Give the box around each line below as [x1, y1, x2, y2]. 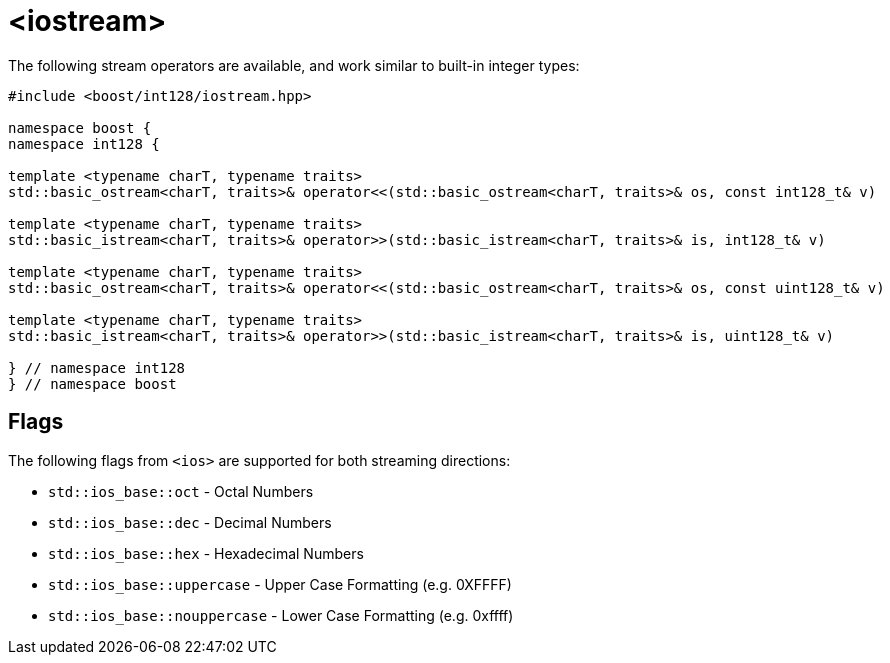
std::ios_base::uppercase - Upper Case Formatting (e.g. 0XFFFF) [48, 575, 512, 593]
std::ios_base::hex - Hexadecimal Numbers [48, 544, 364, 562]
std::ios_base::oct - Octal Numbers [48, 482, 314, 500]
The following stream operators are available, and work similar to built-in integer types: [8, 56, 580, 74]
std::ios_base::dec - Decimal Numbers [48, 513, 332, 531]
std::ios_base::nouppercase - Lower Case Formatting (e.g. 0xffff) [48, 606, 514, 624]
